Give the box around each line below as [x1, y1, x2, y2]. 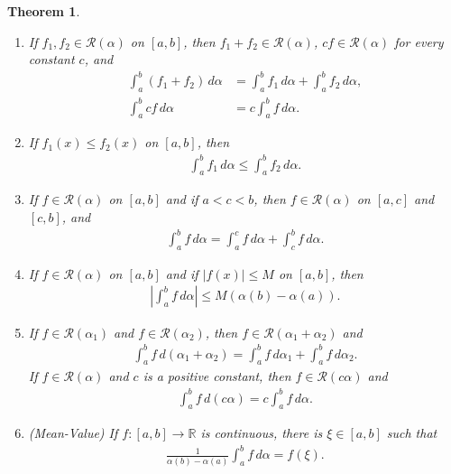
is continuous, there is [200, 423, 323, 442]
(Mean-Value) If [28, 423, 118, 442]
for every [394, 32, 444, 51]
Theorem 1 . [7, 2, 80, 20]
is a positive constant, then [143, 367, 291, 386]
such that [386, 423, 437, 442]
